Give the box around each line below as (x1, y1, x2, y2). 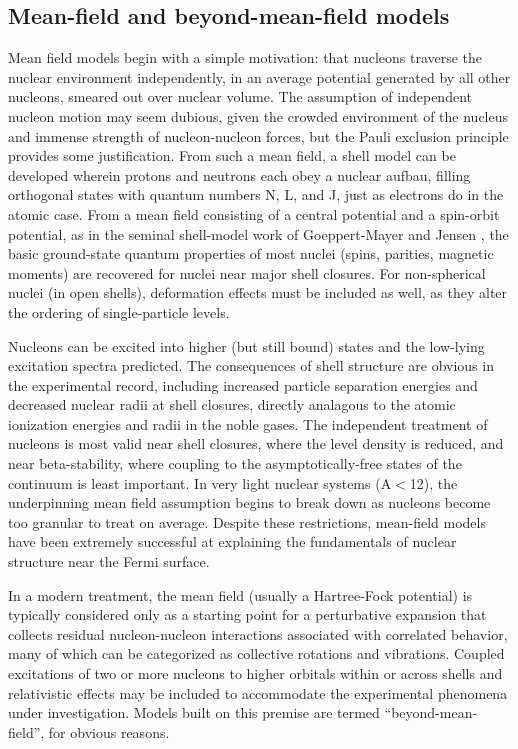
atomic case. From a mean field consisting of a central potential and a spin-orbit (8, 203, 500, 224)
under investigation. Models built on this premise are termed (8, 702, 380, 723)
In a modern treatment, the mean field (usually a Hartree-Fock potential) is (8, 584, 473, 605)
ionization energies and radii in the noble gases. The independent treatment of (8, 413, 488, 434)
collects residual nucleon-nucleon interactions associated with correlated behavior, (8, 623, 508, 644)
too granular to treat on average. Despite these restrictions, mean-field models (8, 511, 486, 532)
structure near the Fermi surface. (8, 551, 210, 572)
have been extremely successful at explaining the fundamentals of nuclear (8, 531, 457, 552)
